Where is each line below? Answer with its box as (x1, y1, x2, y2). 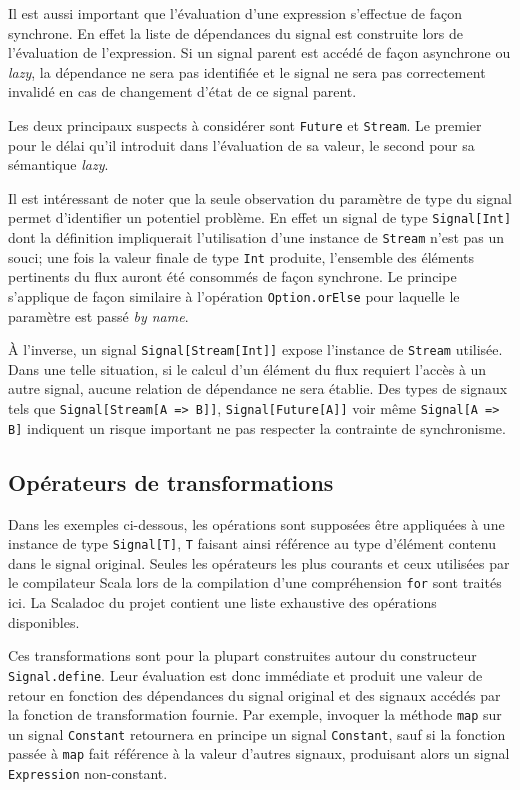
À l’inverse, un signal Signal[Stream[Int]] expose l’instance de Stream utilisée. (8, 339, 503, 360)
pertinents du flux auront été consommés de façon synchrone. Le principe (8, 266, 457, 287)
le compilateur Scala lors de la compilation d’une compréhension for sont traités (8, 572, 502, 593)
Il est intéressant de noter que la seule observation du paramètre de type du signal (8, 187, 512, 208)
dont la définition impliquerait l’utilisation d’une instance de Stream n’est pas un (8, 227, 505, 248)
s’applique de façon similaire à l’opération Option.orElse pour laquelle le (8, 285, 460, 306)
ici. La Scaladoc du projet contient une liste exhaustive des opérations (8, 592, 437, 613)
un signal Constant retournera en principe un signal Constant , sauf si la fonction (8, 723, 506, 744)
